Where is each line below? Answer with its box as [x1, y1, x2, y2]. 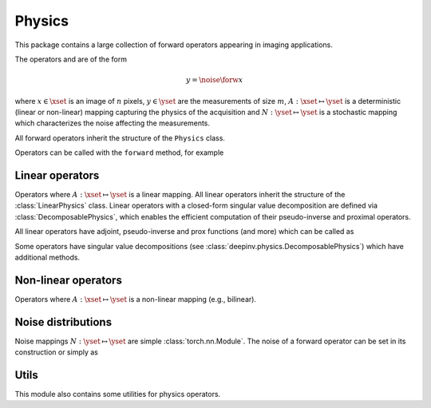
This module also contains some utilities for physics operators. [14, 390, 221, 399]
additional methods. [14, 252, 80, 262]
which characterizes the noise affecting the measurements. [14, 118, 211, 128]
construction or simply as [14, 347, 99, 357]
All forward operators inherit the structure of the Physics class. [14, 133, 225, 143]
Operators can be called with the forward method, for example [14, 148, 224, 157]
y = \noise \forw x [186, 76, 243, 85]
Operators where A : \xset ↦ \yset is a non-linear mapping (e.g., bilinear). [14, 294, 257, 303]
